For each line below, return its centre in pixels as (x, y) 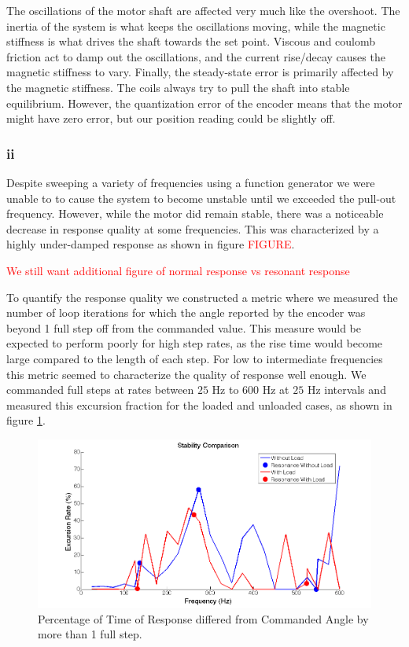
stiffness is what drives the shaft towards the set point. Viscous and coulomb (191, 41)
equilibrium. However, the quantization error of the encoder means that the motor (204, 103)
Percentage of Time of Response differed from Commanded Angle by (203, 618)
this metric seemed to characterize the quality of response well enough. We (186, 374)
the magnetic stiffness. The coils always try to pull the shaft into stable (178, 87)
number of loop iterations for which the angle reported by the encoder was (186, 312)
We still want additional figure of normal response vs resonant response (178, 270)
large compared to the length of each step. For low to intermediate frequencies (195, 358)
